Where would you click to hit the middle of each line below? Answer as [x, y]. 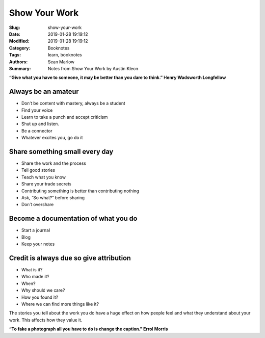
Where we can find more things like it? [60, 304]
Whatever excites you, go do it [52, 138]
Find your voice [37, 110]
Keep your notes [38, 244]
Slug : [15, 27]
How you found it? [40, 297]
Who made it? [35, 277]
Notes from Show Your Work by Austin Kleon [93, 68]
